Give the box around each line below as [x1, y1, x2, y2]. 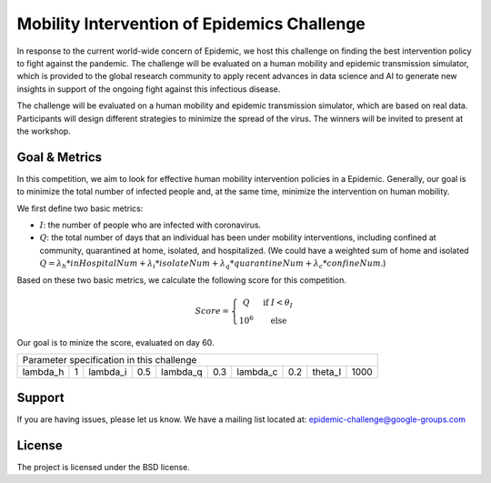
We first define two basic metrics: [16, 203, 144, 214]
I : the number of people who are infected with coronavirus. [39, 219, 262, 230]
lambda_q [160, 366, 204, 378]
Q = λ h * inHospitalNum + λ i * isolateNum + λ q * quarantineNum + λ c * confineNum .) [39, 257, 386, 270]
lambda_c [236, 366, 278, 378]
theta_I [312, 366, 342, 378]
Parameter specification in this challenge [22, 354, 197, 367]
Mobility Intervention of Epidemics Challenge [16, 14, 366, 34]
